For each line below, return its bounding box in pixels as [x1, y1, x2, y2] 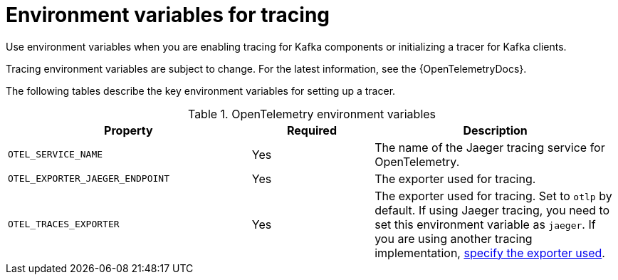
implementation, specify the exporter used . [375, 245, 605, 260]
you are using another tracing [375, 231, 533, 246]
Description [463, 123, 528, 138]
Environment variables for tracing [6, 3, 330, 27]
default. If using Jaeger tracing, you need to [375, 202, 610, 217]
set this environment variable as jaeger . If [375, 217, 596, 232]
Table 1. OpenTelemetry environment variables [187, 106, 436, 121]
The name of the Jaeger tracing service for [375, 140, 605, 155]
